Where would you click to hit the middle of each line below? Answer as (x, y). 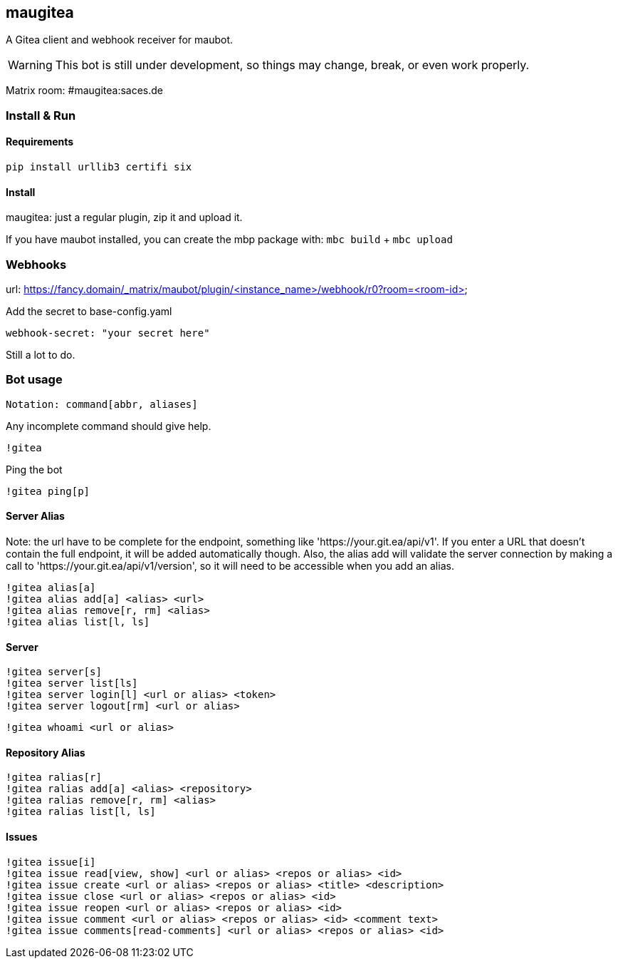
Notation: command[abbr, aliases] (102, 404)
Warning (30, 65)
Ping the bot (34, 469)
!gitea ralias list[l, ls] (81, 812)
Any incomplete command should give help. (109, 426)
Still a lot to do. (41, 354)
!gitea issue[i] (51, 862)
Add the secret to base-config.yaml (89, 311)
